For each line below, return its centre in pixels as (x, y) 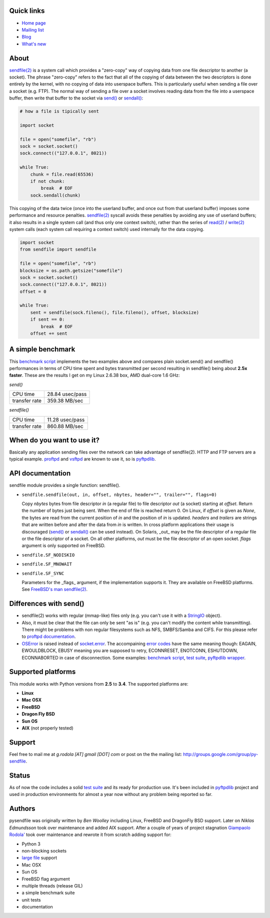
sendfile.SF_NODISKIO (48, 555)
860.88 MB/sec (65, 426)
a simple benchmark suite (48, 893)
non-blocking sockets (44, 850)
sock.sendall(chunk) (55, 195)
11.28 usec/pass (66, 419)
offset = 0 (33, 291)
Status (20, 775)
